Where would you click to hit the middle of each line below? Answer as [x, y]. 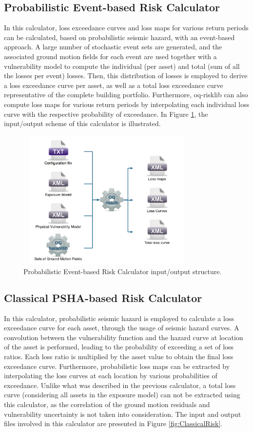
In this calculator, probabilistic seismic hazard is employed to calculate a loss [119, 318]
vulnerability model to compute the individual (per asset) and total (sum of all [122, 66]
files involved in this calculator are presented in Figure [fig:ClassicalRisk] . [113, 423]
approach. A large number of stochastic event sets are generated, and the [113, 47]
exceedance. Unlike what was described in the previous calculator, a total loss [120, 385]
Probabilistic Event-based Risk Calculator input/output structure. [123, 271]
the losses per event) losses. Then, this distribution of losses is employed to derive [126, 76]
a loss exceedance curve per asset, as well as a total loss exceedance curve [114, 85]
